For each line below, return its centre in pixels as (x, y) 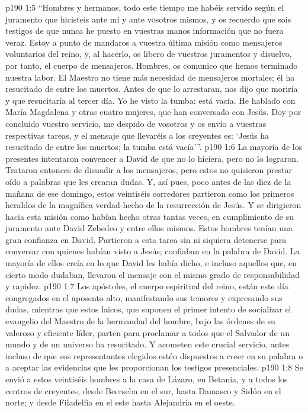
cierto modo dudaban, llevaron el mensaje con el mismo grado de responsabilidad (153, 274)
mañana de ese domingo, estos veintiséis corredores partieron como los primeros (150, 193)
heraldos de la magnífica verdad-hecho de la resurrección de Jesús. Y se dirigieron (153, 205)
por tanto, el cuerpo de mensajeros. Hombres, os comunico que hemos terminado (152, 65)
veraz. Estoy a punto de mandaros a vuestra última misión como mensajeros (144, 42)
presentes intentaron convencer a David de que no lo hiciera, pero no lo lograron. (152, 158)
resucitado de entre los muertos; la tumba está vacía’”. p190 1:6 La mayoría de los (154, 147)
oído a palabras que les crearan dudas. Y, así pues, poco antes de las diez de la (148, 181)
